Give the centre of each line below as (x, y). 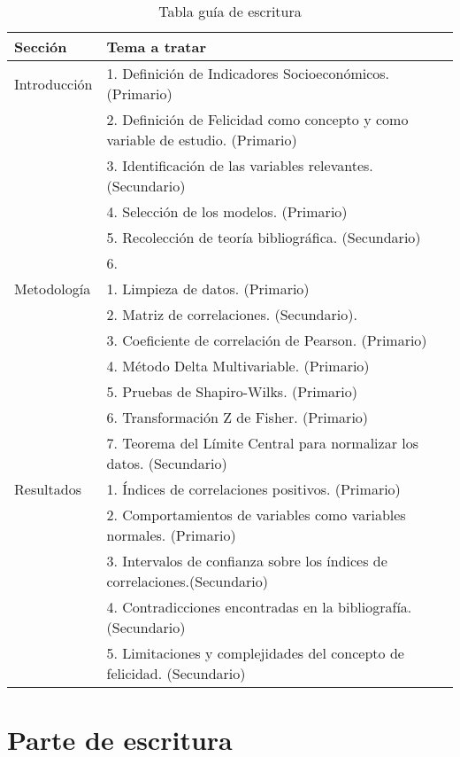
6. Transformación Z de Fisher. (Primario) (238, 417)
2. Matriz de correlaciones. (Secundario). (232, 314)
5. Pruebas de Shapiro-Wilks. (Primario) (232, 391)
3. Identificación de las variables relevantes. (240, 165)
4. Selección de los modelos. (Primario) (227, 211)
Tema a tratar (157, 47)
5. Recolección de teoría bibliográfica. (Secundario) (264, 237)
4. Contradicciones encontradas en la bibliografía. (259, 607)
